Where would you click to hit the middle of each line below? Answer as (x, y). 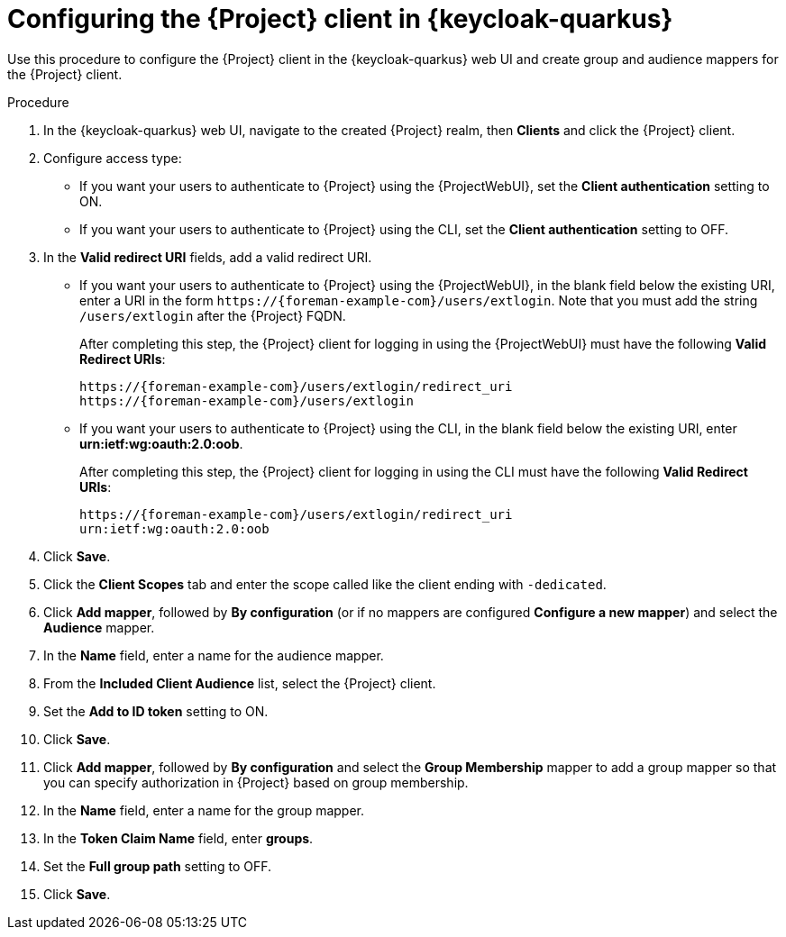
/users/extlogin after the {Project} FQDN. (213, 315)
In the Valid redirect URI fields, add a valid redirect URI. (208, 257)
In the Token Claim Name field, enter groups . (178, 838)
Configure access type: (113, 158)
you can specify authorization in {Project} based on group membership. (256, 782)
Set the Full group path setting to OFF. (158, 866)
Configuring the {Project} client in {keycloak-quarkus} (340, 19)
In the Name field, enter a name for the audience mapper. (214, 655)
